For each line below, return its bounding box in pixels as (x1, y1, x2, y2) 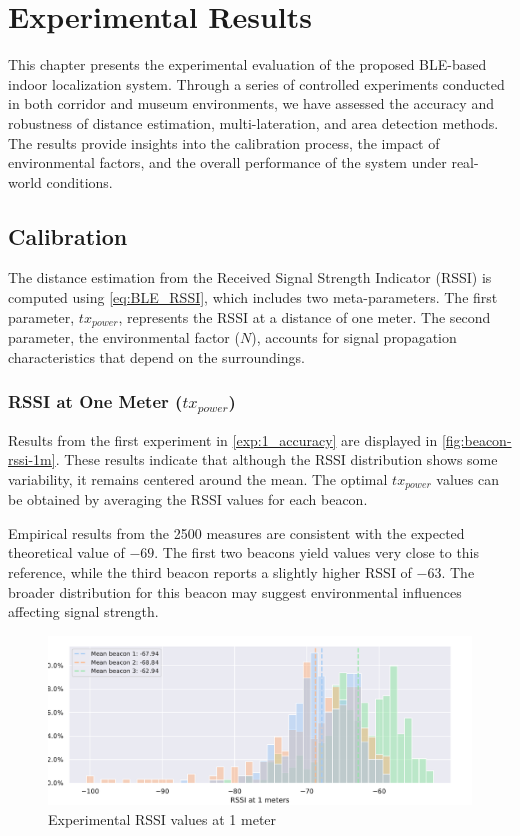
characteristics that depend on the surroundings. (8, 346, 305, 367)
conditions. (46, 171, 113, 192)
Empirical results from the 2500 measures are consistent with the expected (8, 522, 465, 543)
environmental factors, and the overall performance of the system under (8, 152, 447, 173)
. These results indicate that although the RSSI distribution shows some (55, 449, 498, 470)
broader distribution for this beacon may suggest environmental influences (8, 581, 462, 602)
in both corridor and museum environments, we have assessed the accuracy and (8, 93, 494, 114)
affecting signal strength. (8, 601, 159, 622)
